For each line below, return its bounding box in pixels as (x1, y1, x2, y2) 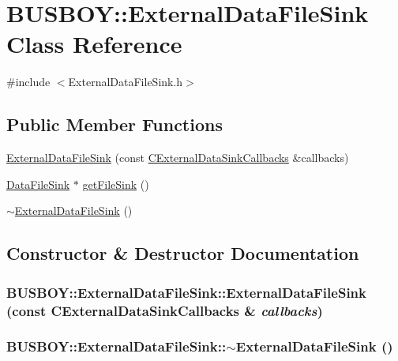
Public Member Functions (6, 112, 223, 137)
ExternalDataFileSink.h (68, 73, 183, 90)
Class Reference (6, 28, 182, 60)
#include (6, 73, 51, 90)
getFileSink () (82, 175, 149, 192)
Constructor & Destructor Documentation (6, 241, 359, 265)
